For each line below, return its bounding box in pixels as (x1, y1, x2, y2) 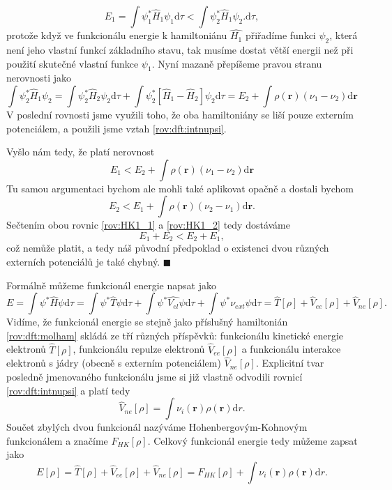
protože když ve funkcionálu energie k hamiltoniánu (6, 28, 227, 43)
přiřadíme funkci (245, 28, 316, 43)
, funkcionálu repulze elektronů (73, 342, 205, 356)
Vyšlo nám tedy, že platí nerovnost (6, 144, 155, 159)
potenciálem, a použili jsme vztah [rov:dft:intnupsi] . (6, 121, 227, 135)
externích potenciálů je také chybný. (6, 254, 160, 269)
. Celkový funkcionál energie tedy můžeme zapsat (147, 433, 358, 447)
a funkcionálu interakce (241, 342, 341, 356)
